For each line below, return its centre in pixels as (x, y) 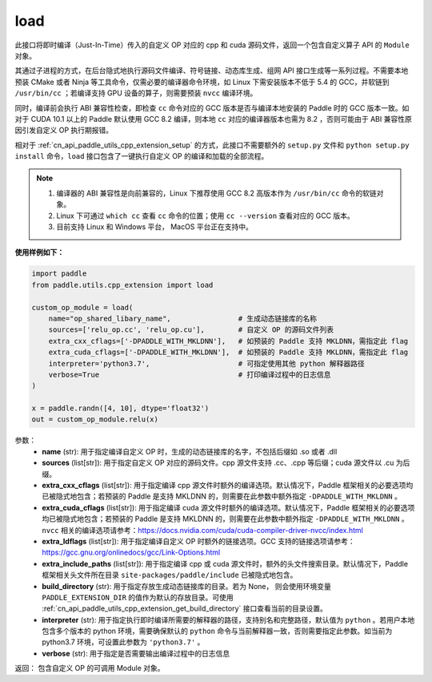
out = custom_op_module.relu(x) (95, 420)
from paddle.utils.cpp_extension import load (122, 285)
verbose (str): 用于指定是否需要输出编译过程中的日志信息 (136, 653)
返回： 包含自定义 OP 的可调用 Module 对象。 (90, 668)
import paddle (59, 274)
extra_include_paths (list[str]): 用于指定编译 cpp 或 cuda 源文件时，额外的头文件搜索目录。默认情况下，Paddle (225, 563)
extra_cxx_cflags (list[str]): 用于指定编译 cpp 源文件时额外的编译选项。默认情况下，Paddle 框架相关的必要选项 (224, 486)
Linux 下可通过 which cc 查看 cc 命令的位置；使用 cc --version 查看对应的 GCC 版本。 (206, 216)
